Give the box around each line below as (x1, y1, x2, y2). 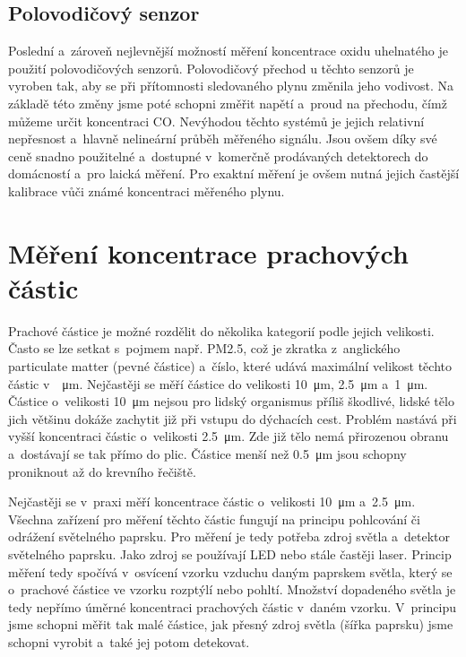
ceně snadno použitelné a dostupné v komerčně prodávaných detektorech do (8, 146, 428, 165)
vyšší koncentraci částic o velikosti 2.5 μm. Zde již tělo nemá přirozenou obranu (8, 427, 449, 445)
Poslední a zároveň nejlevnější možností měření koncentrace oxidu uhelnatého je (8, 41, 448, 60)
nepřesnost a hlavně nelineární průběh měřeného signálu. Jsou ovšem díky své (8, 129, 437, 148)
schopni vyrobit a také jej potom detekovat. (8, 632, 250, 651)
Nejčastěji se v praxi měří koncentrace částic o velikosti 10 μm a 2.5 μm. (8, 492, 416, 511)
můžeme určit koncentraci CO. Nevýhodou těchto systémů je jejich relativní (8, 111, 425, 130)
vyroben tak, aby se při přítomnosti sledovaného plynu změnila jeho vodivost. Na (8, 76, 454, 95)
